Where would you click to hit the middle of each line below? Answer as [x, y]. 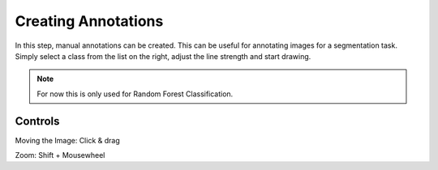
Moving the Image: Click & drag [68, 140]
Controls [37, 121]
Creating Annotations [89, 21]
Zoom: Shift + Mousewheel [60, 155]
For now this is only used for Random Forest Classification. [135, 94]
